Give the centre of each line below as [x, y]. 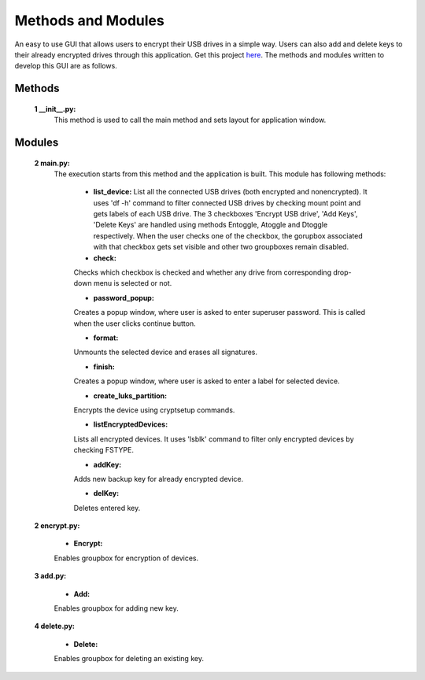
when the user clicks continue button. [135, 323]
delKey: [106, 493]
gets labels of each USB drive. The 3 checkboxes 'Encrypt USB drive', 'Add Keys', [225, 214]
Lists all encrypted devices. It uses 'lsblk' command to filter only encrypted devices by [214, 439]
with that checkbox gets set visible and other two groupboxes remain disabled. [221, 247]
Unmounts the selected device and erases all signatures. [166, 352]
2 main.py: [52, 163]
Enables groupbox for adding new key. [116, 608]
